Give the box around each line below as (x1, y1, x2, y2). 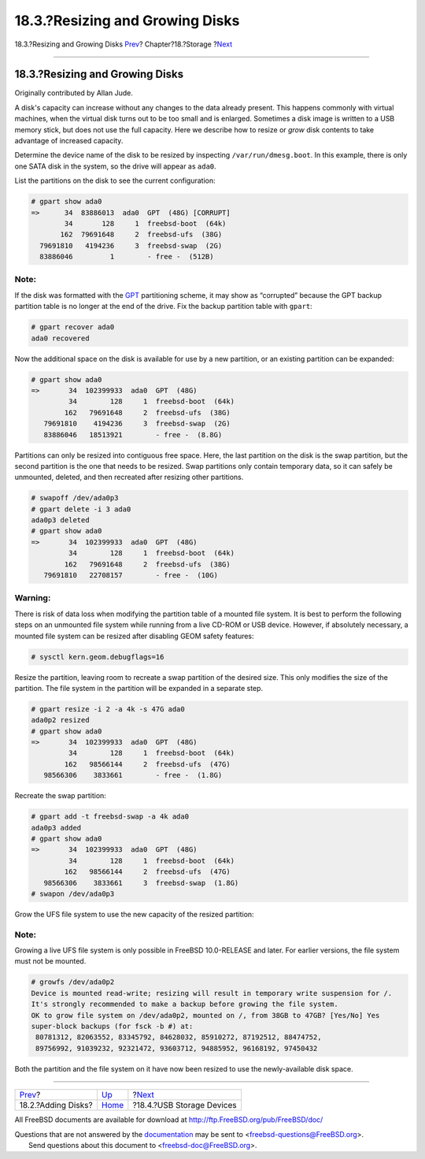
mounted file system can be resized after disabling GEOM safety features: (14, 631, 255, 641)
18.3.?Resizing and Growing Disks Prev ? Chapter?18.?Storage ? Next (14, 39, 232, 49)
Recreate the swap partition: (14, 791, 106, 801)
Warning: (14, 593, 51, 604)
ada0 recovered (31, 333, 90, 343)
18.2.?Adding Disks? (19, 1100, 94, 1111)
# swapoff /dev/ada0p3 (31, 493, 119, 503)
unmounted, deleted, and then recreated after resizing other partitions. (14, 473, 244, 482)
